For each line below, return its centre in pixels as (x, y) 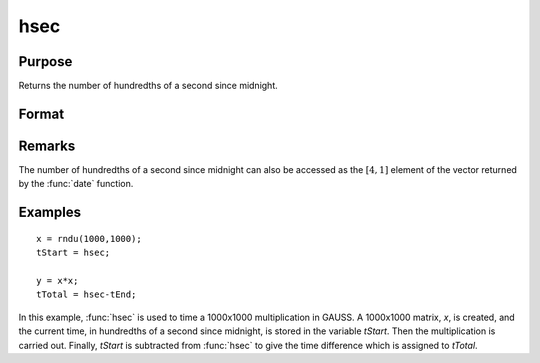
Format (41, 113)
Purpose (45, 61)
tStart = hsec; (73, 253)
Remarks (47, 145)
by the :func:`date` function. (76, 184)
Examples (50, 212)
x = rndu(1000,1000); (89, 238)
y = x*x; (57, 280)
